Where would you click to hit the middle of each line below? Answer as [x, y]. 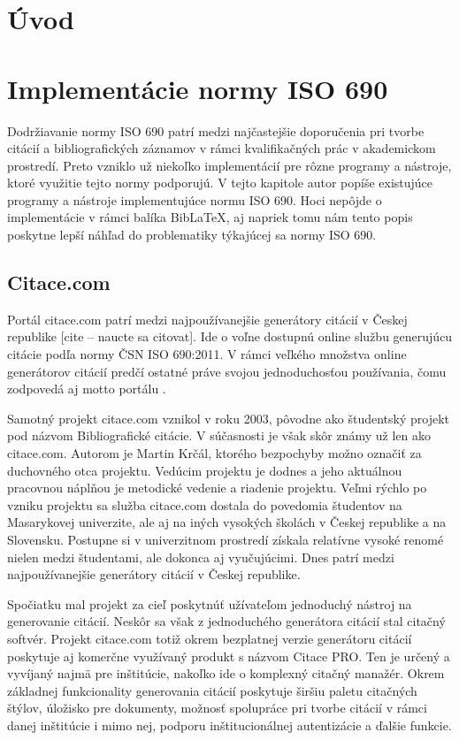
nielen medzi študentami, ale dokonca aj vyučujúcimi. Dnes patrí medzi [201, 557]
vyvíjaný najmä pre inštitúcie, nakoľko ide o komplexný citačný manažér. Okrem [226, 673]
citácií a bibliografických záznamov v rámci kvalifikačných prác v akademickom [222, 148]
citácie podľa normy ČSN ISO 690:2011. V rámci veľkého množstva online [207, 354]
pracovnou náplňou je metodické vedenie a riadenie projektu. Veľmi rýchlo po [217, 488]
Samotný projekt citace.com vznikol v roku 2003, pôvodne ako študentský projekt [229, 418]
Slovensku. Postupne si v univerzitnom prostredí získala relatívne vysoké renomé [226, 539]
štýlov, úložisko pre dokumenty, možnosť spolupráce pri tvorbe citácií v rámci [217, 708]
